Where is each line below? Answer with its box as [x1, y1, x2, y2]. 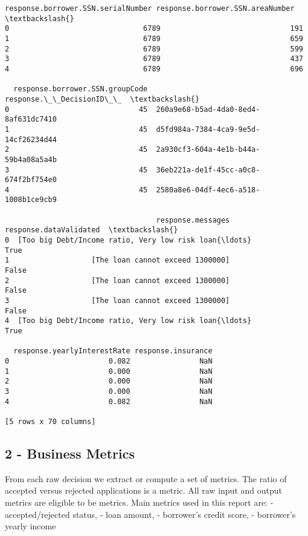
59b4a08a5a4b [5, 155, 57, 164]
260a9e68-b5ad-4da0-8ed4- [156, 105, 260, 114]
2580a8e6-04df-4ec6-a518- [156, 185, 260, 194]
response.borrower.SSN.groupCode [13, 85, 148, 94]
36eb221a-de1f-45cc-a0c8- [156, 165, 260, 174]
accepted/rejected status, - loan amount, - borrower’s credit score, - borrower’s [5, 508, 296, 520]
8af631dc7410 [5, 115, 57, 124]
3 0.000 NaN [5, 387, 213, 396]
